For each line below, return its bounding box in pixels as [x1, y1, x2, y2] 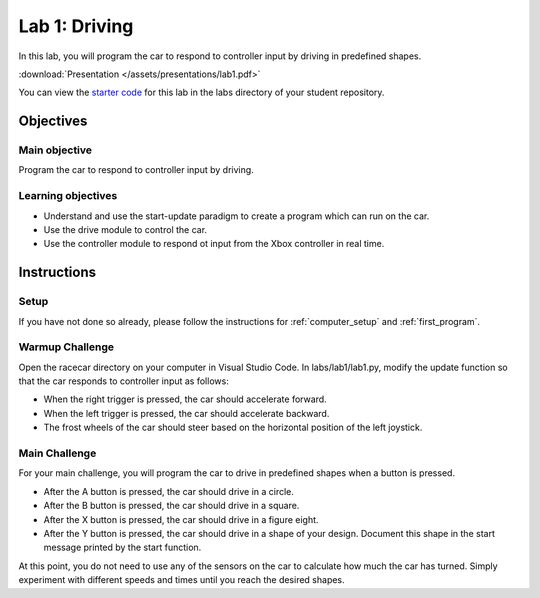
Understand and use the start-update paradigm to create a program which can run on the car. [43, 210, 430, 222]
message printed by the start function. [43, 541, 202, 554]
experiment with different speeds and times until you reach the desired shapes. [18, 574, 345, 586]
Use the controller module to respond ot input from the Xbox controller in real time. [43, 238, 385, 250]
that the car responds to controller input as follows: [18, 375, 229, 387]
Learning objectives [18, 189, 118, 203]
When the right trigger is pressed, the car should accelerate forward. [43, 393, 327, 405]
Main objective [18, 143, 93, 157]
